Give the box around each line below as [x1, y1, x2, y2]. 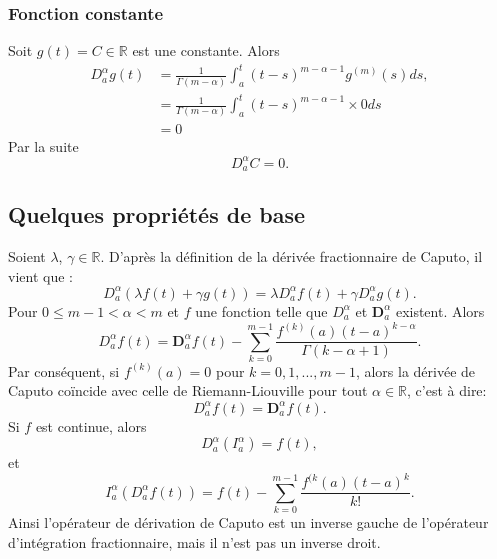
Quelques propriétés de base [8, 199, 306, 230]
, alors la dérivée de [355, 360, 476, 381]
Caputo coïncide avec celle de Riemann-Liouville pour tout [8, 380, 368, 401]
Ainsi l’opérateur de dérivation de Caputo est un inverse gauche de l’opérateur [8, 512, 489, 533]
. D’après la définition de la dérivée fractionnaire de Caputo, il [100, 246, 483, 267]
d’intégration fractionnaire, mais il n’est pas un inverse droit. [8, 531, 381, 552]
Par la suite [8, 135, 79, 156]
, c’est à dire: [407, 380, 487, 401]
